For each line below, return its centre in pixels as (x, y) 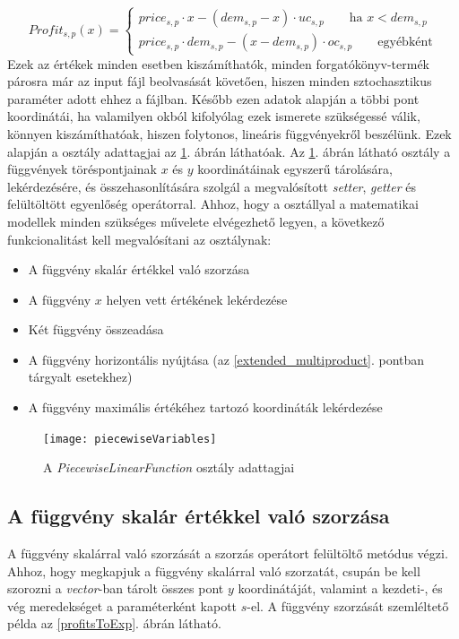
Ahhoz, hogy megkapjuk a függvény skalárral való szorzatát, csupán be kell (214, 570)
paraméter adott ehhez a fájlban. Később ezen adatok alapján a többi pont (213, 98)
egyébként (405, 43)
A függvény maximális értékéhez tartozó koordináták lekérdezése (205, 407)
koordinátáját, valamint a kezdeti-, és (340, 588)
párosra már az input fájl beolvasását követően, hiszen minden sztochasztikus (220, 81)
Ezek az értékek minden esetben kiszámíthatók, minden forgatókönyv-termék (219, 63)
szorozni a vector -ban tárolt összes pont (116, 588)
